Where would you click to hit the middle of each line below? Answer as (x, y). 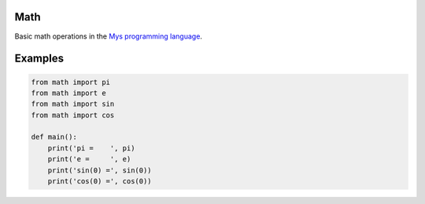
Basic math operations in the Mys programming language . (108, 36)
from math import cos (73, 115)
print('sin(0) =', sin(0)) (100, 170)
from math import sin (73, 104)
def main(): (54, 137)
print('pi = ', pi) (91, 148)
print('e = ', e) (89, 159)
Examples (39, 59)
